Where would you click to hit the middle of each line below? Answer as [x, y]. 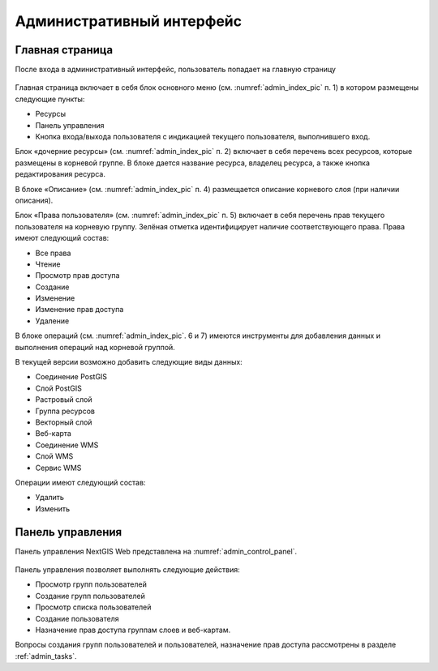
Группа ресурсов [65, 411]
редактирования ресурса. [60, 174]
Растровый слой [64, 400]
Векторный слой [64, 422]
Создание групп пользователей [90, 596]
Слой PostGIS [59, 388]
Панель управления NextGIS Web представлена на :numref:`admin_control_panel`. [156, 551]
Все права [53, 253]
